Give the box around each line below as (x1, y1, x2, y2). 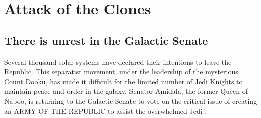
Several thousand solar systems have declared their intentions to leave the (4, 56, 232, 67)
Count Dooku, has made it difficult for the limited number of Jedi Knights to (4, 76, 243, 86)
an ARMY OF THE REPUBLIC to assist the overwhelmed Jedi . (4, 105, 207, 116)
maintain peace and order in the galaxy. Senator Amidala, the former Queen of (4, 86, 248, 96)
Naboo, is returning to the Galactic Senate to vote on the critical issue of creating (4, 95, 257, 106)
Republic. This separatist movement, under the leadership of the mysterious (4, 66, 238, 77)
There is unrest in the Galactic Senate (4, 32, 208, 48)
